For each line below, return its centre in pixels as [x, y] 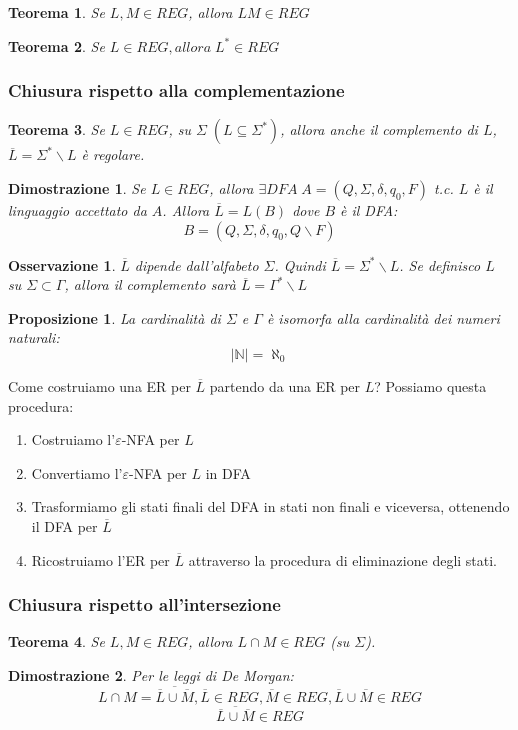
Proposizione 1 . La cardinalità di [114, 317]
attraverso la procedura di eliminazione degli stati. [343, 559]
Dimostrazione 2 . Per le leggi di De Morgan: [151, 674]
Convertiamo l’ [77, 472]
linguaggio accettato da [77, 210]
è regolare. [113, 154]
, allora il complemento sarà [150, 284]
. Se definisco [440, 264]
